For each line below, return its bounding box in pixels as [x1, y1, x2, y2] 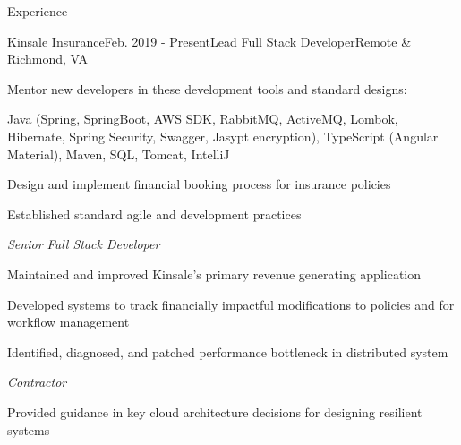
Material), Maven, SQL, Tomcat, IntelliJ [7, 144, 230, 163]
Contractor [7, 372, 67, 391]
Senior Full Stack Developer [7, 235, 160, 253]
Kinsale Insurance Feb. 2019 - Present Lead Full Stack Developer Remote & [7, 31, 412, 50]
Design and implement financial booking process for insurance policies [7, 175, 391, 193]
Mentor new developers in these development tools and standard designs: [7, 79, 407, 98]
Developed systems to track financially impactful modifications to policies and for [7, 295, 455, 313]
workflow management [7, 312, 130, 331]
